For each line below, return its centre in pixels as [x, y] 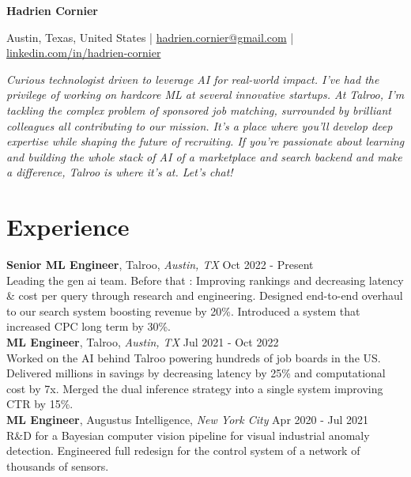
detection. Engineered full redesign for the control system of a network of [183, 450]
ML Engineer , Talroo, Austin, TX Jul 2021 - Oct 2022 [143, 342]
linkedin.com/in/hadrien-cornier [84, 53]
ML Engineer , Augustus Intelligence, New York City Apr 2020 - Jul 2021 [188, 419]
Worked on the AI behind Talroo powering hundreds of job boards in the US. [194, 357]
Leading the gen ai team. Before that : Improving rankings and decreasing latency [205, 280]
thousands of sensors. [58, 466]
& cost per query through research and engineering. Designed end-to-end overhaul [205, 295]
